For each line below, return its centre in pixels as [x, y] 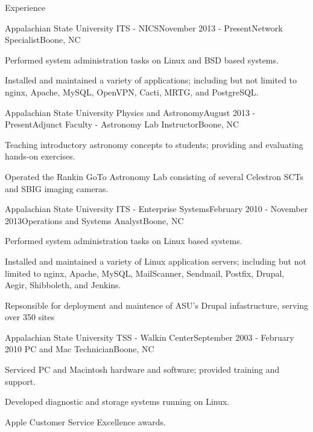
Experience [25, 7]
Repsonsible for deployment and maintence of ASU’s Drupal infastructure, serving [157, 305]
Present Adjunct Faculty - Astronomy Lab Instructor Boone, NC [122, 124]
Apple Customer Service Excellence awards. [85, 421]
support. [21, 381]
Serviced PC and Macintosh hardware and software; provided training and [142, 369]
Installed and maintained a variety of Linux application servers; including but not [156, 261]
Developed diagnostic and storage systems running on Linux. [117, 401]
